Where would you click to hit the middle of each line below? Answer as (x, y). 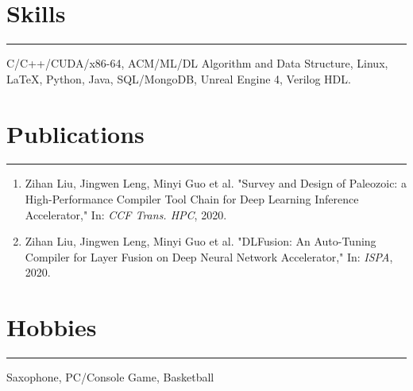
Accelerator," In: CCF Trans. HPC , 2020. (126, 214)
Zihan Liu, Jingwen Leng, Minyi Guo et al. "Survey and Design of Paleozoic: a (216, 183)
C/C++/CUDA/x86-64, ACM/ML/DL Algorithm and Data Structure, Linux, (197, 63)
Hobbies (52, 327)
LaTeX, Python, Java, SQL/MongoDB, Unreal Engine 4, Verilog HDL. (179, 78)
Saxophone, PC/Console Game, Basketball (110, 377)
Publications (75, 133)
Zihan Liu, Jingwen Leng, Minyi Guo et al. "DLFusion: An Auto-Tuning (201, 241)
